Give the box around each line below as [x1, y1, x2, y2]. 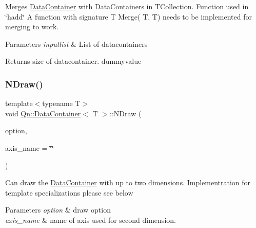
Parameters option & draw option [5, 204, 111, 215]
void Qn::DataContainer [5, 108, 81, 118]
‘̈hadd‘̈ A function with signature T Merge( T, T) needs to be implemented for [5, 11, 252, 22]
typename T [42, 98, 81, 109]
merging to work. [5, 21, 59, 32]
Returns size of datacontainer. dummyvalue [5, 56, 142, 66]
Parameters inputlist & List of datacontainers [5, 38, 148, 49]
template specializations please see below [5, 187, 133, 198]
